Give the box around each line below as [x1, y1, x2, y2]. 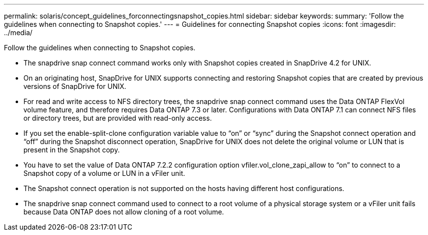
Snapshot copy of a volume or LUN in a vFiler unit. [23, 169, 185, 177]
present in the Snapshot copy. [23, 146, 120, 154]
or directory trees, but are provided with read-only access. [23, 114, 212, 122]
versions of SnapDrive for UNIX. [23, 82, 127, 90]
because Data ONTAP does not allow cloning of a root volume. [23, 208, 224, 216]
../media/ [4, 28, 33, 37]
